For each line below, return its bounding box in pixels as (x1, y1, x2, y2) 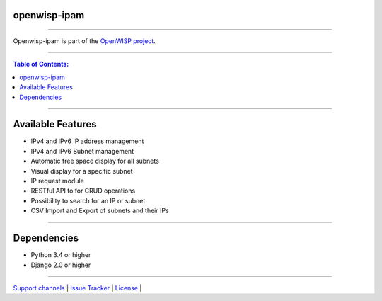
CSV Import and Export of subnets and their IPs (30, 206, 169, 215)
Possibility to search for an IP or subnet (30, 196, 146, 205)
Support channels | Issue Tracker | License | (13, 283, 142, 292)
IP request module (30, 177, 84, 186)
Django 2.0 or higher (30, 261, 91, 269)
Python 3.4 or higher (30, 251, 91, 259)
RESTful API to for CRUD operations (30, 186, 136, 195)
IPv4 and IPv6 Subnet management (30, 147, 134, 155)
